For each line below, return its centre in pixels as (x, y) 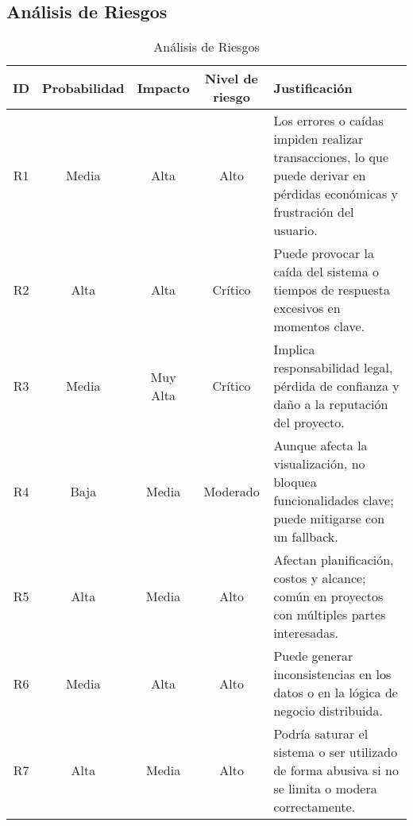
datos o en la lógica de (336, 693)
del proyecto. (309, 423)
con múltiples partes (330, 615)
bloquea (295, 482)
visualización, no (319, 464)
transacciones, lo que (331, 157)
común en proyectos (328, 596)
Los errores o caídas (328, 121)
